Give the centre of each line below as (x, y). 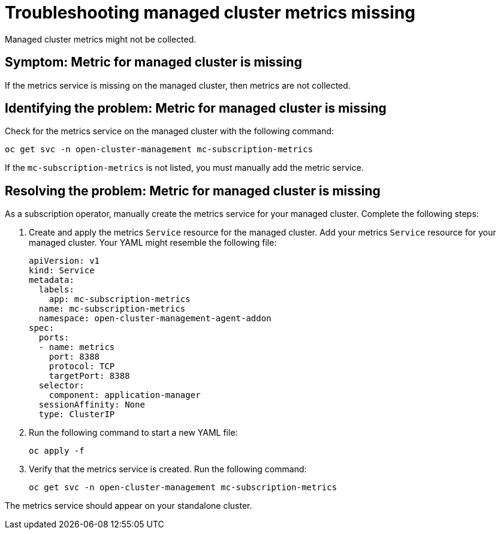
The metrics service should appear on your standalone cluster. (129, 506)
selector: (61, 386)
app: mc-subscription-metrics (120, 299)
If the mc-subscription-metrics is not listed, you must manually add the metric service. (184, 168)
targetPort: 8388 (89, 376)
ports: (54, 338)
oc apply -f (57, 451)
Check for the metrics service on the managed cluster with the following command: (170, 131)
